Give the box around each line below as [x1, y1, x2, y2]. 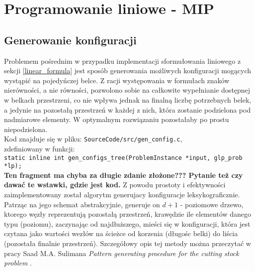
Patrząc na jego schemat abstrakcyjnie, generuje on [4, 199, 160, 209]
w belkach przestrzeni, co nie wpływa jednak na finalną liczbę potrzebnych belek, [4, 94, 252, 105]
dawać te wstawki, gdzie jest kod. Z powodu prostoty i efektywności [4, 179, 226, 190]
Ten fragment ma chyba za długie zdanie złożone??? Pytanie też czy [4, 169, 243, 180]
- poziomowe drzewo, [180, 199, 244, 209]
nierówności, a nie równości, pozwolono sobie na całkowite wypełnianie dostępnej [4, 85, 251, 95]
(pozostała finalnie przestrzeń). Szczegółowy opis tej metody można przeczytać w [4, 238, 251, 249]
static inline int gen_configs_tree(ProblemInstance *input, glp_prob [4, 154, 243, 161]
